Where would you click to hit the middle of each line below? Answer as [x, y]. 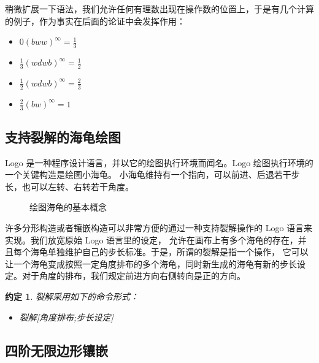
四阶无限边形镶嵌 [56, 350]
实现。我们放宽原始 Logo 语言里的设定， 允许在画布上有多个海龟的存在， [152, 239]
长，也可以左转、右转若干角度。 [69, 186]
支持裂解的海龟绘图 [63, 136]
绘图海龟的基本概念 [68, 207]
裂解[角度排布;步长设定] [66, 317]
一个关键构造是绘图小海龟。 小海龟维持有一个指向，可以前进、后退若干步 [152, 174]
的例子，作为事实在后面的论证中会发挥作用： [95, 21]
